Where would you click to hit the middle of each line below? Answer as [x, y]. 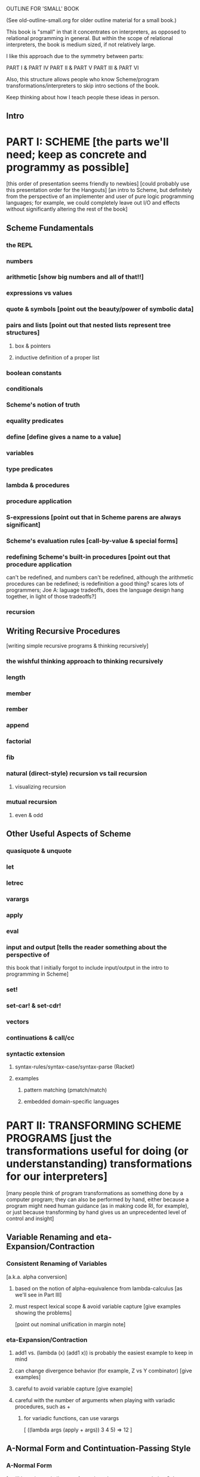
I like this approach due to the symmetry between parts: [75, 56]
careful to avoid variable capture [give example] [74, 1388]
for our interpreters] [57, 1176]
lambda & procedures [38, 485]
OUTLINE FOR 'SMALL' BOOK [43, 9]
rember [17, 709]
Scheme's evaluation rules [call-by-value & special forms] [92, 541]
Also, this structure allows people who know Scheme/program [83, 79]
